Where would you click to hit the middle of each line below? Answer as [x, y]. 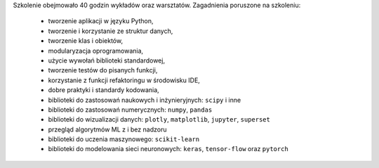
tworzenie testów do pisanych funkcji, [103, 70]
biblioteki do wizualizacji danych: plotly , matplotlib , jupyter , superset [159, 119]
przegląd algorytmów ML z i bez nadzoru [107, 129]
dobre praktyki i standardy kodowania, [104, 90]
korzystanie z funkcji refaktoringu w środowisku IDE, [124, 80]
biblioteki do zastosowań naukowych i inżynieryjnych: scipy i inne [145, 100]
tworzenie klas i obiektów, [85, 41]
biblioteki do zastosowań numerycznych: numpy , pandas [130, 110]
